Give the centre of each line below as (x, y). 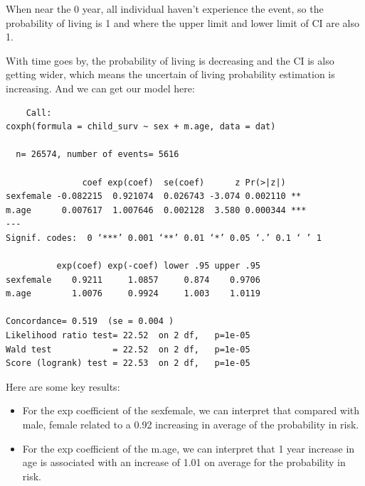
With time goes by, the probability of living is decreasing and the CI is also (170, 60)
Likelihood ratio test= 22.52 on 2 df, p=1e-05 (128, 336)
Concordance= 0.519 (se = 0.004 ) (90, 322)
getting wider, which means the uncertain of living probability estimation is (170, 74)
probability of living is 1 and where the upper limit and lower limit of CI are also (182, 22)
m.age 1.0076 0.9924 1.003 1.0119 (133, 294)
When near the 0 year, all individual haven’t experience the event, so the (165, 9)
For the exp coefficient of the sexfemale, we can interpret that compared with (191, 410)
